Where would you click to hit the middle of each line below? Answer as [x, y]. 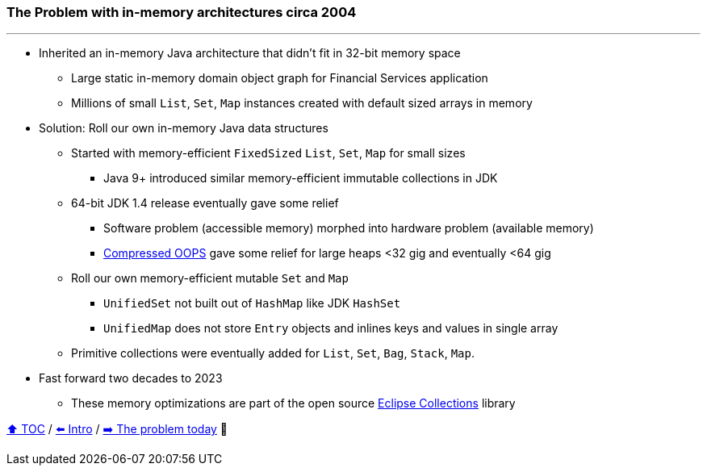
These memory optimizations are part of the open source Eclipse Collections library [293, 403]
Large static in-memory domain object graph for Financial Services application [280, 78]
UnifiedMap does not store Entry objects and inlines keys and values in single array [331, 328]
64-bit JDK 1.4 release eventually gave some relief [205, 203]
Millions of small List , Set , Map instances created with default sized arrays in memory [302, 103]
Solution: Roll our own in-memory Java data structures [184, 128]
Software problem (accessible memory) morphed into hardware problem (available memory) [349, 228]
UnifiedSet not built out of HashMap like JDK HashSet [252, 303]
